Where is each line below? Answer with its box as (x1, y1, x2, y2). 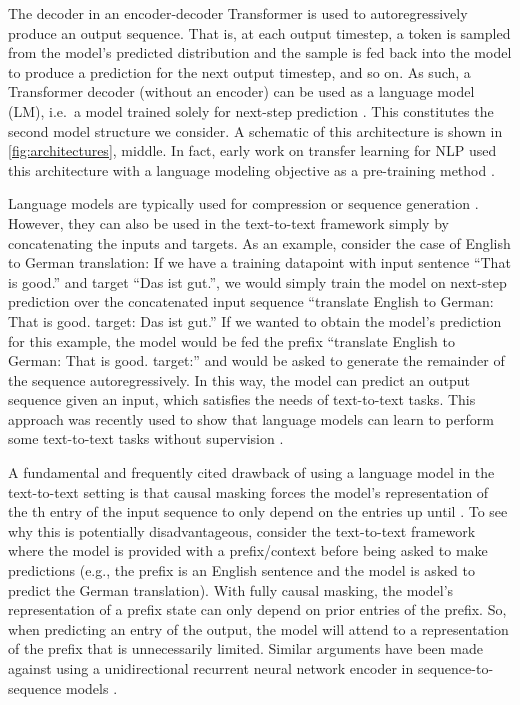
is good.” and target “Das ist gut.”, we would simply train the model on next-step (8, 271, 507, 292)
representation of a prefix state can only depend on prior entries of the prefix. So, (8, 599, 507, 620)
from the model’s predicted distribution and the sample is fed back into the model (8, 42, 512, 63)
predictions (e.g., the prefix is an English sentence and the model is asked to (8, 560, 475, 581)
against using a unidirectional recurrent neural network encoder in (8, 658, 414, 678)
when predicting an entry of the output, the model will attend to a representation (8, 618, 509, 639)
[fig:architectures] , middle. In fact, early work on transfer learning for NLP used (8, 140, 497, 161)
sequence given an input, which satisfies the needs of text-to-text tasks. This (8, 389, 476, 410)
